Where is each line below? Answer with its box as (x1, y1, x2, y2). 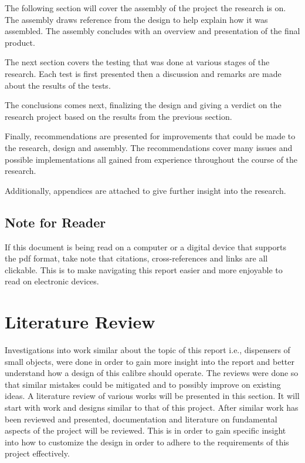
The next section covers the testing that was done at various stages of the (5, 56, 270, 68)
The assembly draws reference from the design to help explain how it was (5, 13, 268, 25)
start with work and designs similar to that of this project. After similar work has (5, 401, 299, 413)
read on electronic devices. (5, 275, 99, 287)
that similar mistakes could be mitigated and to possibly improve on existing (5, 378, 281, 390)
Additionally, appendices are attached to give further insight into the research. (5, 184, 286, 196)
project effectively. (5, 447, 70, 459)
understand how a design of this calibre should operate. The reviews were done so (5, 367, 299, 379)
